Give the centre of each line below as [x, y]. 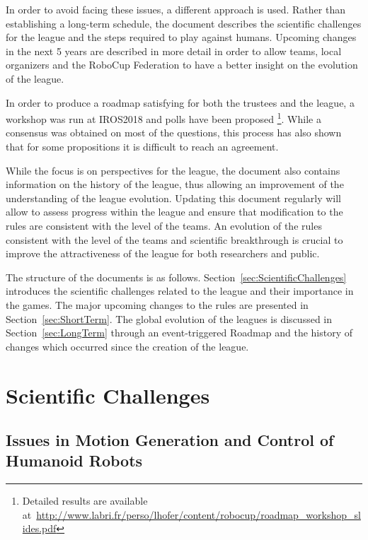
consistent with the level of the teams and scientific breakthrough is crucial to [174, 239]
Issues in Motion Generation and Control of [170, 440]
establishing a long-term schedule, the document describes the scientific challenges [184, 23]
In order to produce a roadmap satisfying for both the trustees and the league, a [180, 102]
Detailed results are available [85, 501]
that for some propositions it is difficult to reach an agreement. [142, 146]
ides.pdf [39, 528]
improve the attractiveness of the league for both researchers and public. [163, 253]
